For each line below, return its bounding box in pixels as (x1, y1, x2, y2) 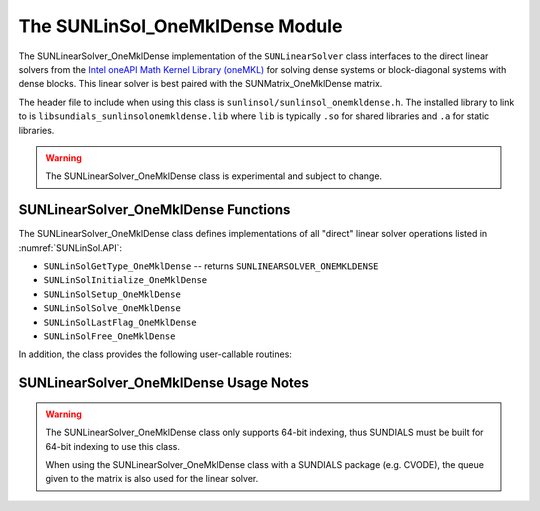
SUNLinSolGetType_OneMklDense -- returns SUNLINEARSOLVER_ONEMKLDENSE (43, 260, 379, 272)
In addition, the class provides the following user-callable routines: (18, 348, 292, 360)
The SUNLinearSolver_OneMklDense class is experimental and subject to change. (45, 170, 383, 182)
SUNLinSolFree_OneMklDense (43, 330, 176, 342)
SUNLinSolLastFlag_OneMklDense (43, 316, 197, 328)
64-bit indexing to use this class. (45, 440, 180, 452)
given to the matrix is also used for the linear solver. (45, 473, 259, 485)
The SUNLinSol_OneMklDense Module (18, 15, 343, 37)
